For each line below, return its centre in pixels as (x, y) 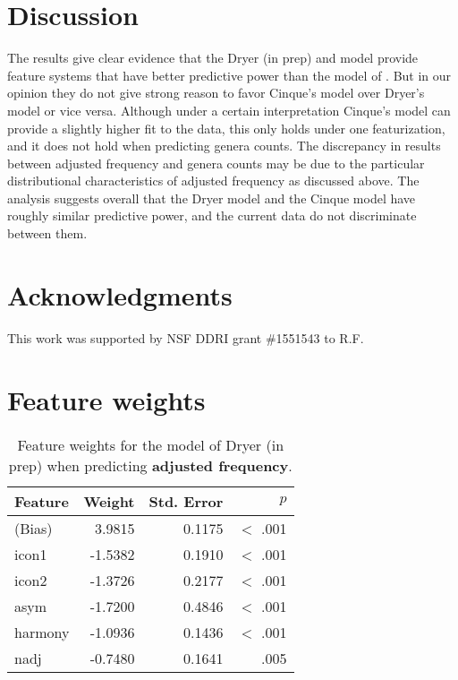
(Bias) (34, 528)
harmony (42, 632)
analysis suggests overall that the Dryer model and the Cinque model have (212, 198)
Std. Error (186, 501)
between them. (47, 233)
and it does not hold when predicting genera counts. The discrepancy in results (224, 146)
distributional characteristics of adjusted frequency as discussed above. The (213, 181)
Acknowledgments (120, 294)
